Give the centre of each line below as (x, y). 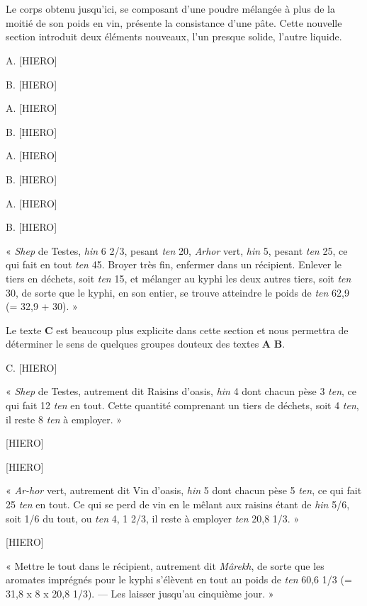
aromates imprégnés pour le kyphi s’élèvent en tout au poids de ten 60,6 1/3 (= (179, 579)
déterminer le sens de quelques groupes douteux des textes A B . (146, 344)
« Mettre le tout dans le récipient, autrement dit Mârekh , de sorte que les (165, 565)
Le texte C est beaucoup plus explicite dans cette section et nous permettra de (177, 330)
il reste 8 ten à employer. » (64, 419)
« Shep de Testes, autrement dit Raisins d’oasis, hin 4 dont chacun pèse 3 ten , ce (181, 391)
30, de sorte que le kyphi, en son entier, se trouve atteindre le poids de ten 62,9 (177, 292)
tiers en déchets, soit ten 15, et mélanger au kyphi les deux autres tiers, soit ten (179, 278)
